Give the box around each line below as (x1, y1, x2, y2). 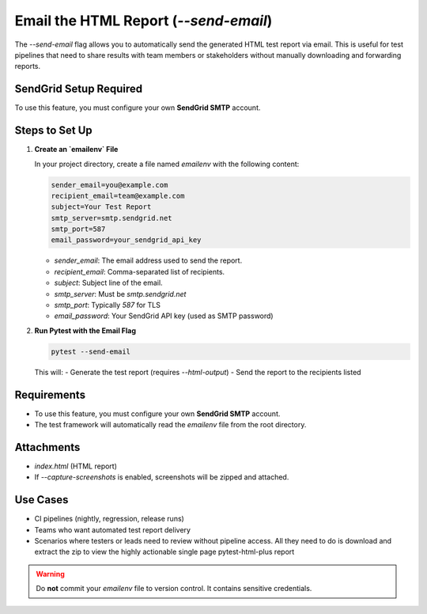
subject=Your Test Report (51, 203, 152, 211)
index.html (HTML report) (34, 461, 118, 471)
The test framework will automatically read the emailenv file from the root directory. (34, 420, 307, 430)
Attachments (14, 440, 81, 454)
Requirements (14, 388, 86, 401)
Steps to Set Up (14, 123, 93, 138)
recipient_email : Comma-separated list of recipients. (54, 267, 225, 276)
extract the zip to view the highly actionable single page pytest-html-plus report (34, 547, 295, 557)
